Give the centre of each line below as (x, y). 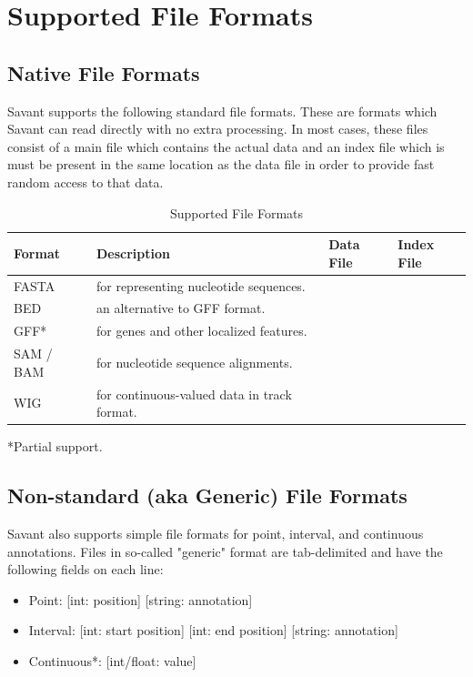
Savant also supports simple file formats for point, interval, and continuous (216, 534)
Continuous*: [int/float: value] (112, 661)
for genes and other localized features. (201, 331)
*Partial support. (55, 446)
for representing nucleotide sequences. (201, 285)
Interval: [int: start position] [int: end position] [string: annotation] (213, 630)
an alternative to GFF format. (181, 308)
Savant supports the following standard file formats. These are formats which (222, 111)
